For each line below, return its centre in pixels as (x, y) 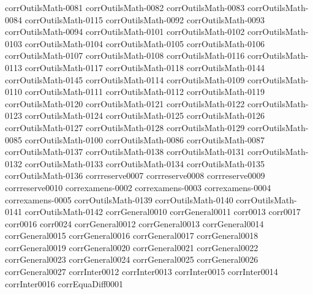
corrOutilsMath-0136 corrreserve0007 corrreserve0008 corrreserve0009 (135, 175)
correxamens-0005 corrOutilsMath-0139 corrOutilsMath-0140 (119, 199)
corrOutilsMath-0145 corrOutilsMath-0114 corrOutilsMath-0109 (125, 79)
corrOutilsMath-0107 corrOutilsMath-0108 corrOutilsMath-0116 (125, 55)
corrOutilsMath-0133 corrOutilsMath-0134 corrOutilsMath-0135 (145, 163)
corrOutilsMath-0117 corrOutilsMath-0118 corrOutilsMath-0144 (145, 67)
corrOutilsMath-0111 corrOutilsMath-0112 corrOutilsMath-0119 (145, 92)
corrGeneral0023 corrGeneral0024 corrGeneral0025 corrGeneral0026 (132, 259)
